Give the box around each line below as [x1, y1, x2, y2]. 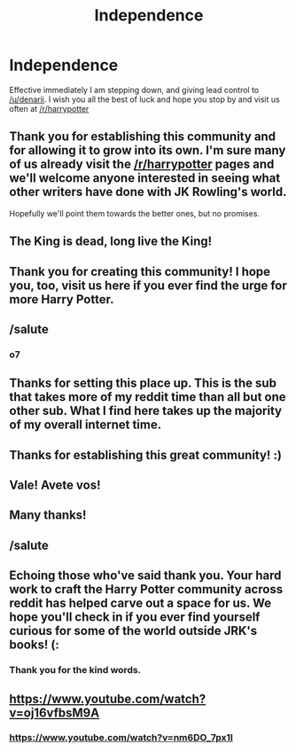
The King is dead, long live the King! [9, 234, 213, 249]
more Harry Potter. [9, 292, 114, 307]
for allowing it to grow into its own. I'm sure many [9, 143, 286, 158]
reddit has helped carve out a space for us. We [9, 596, 272, 611]
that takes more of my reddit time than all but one [9, 389, 286, 404]
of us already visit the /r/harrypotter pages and [9, 157, 275, 172]
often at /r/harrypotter [9, 103, 90, 114]
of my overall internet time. [9, 418, 162, 433]
